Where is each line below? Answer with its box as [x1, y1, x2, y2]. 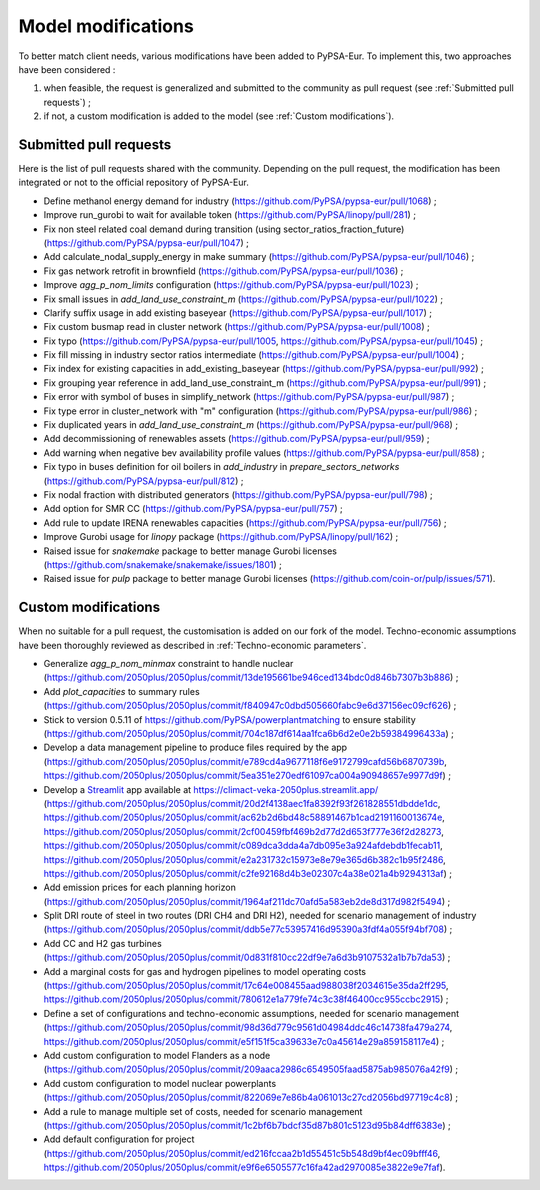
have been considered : [18, 63, 116, 75]
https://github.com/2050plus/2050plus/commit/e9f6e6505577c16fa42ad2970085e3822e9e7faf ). [43, 1161, 446, 1174]
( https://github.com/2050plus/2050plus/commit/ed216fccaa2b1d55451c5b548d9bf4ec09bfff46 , [43, 1147, 441, 1159]
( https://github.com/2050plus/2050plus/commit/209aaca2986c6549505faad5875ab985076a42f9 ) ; [43, 1063, 459, 1075]
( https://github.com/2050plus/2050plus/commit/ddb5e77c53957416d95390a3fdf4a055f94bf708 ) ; [43, 923, 453, 935]
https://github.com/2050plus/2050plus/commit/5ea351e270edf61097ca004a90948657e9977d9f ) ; [43, 770, 452, 782]
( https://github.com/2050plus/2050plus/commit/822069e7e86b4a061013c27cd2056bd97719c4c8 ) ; [43, 1091, 459, 1104]
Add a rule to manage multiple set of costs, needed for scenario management [43, 1105, 363, 1117]
